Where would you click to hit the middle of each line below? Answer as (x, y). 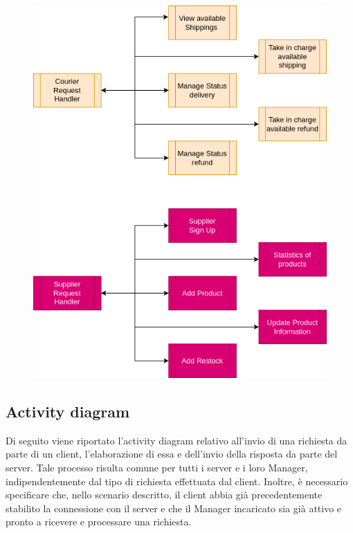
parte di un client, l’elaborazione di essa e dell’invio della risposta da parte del (172, 454)
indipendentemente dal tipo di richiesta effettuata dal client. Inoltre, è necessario (177, 481)
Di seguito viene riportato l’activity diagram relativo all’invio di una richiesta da (176, 440)
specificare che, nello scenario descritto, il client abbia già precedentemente (164, 495)
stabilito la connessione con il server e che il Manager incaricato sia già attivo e (174, 508)
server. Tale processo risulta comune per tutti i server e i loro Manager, (157, 467)
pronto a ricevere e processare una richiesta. (99, 522)
